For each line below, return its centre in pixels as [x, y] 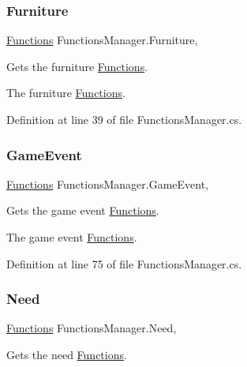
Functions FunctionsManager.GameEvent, [108, 183]
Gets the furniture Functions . [77, 66]
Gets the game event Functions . [83, 210]
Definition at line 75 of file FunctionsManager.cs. [124, 263]
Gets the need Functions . [67, 354]
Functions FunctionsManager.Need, [92, 328]
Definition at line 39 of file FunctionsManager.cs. [124, 119]
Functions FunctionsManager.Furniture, [102, 40]
